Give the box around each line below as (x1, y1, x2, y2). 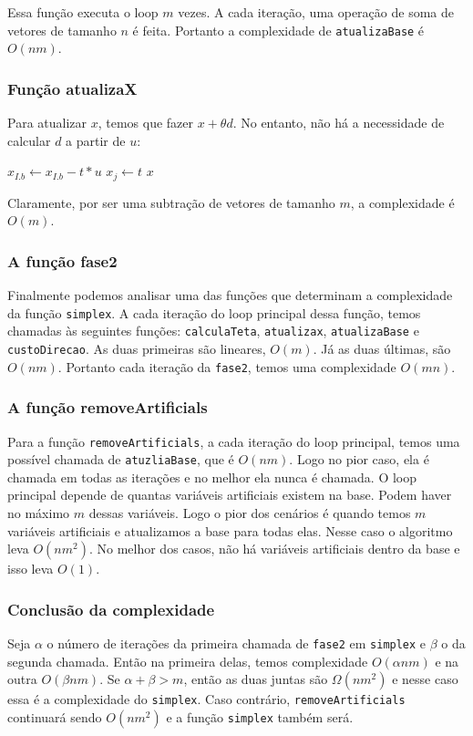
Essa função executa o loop (7, 3, 159, 21)
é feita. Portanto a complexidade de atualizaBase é (132, 20, 425, 39)
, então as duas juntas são (183, 669, 328, 689)
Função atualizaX (7, 77, 138, 99)
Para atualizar (7, 113, 87, 132)
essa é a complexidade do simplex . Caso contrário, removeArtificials (7, 689, 406, 709)
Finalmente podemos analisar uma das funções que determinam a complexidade (7, 285, 453, 305)
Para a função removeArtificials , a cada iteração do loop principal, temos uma (7, 431, 460, 451)
